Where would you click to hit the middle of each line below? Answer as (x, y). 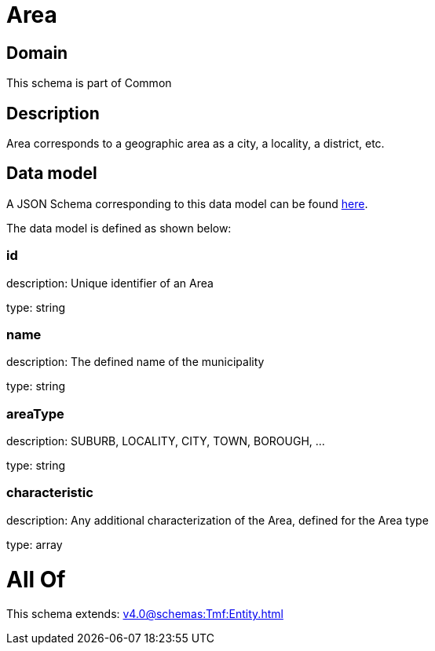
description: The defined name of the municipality (135, 362)
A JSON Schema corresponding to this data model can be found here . (187, 203)
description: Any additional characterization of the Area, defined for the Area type (217, 520)
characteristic (50, 493)
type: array (35, 544)
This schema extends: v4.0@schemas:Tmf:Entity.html (145, 614)
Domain (37, 53)
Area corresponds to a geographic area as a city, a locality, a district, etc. (196, 144)
